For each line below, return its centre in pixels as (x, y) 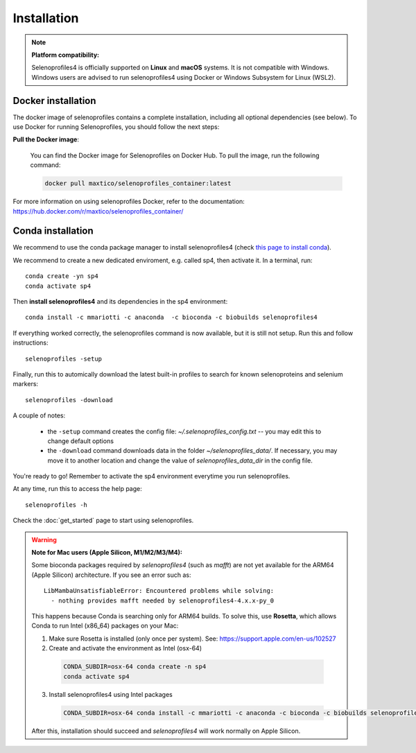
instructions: (31, 343)
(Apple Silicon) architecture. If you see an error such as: (111, 575)
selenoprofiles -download (69, 400)
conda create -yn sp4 (62, 276)
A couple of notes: (39, 415)
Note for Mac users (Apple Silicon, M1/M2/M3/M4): (107, 553)
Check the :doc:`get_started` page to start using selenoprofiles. (103, 521)
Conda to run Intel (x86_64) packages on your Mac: (105, 626)
